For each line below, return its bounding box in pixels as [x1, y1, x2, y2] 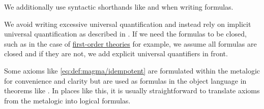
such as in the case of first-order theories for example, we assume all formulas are [4, 38, 257, 49]
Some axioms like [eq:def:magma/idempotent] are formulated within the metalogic [4, 65, 260, 76]
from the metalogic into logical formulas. [4, 95, 131, 105]
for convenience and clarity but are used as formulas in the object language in [4, 75, 247, 86]
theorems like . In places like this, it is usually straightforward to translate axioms [4, 85, 260, 96]
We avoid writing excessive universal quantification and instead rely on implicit [4, 18, 251, 29]
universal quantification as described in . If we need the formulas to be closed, [4, 28, 247, 39]
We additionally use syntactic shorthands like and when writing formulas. [4, 2, 233, 12]
